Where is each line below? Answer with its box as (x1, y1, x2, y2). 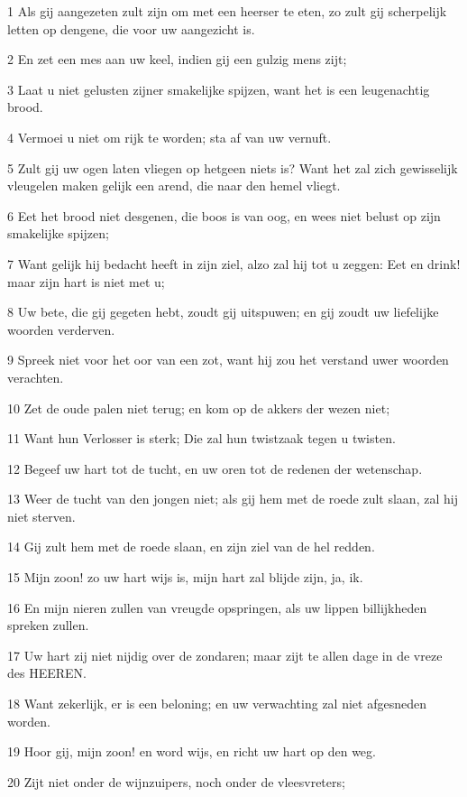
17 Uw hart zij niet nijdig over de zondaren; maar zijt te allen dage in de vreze (7, 645, 443, 664)
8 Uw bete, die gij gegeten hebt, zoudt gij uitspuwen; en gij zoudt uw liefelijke (7, 302, 439, 321)
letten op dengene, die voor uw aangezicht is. (7, 19, 255, 38)
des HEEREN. (7, 663, 87, 682)
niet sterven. (7, 506, 76, 525)
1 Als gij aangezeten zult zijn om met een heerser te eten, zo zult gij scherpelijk (7, 2, 447, 20)
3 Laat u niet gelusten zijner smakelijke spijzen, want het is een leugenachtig (7, 79, 430, 98)
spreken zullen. (7, 616, 89, 635)
